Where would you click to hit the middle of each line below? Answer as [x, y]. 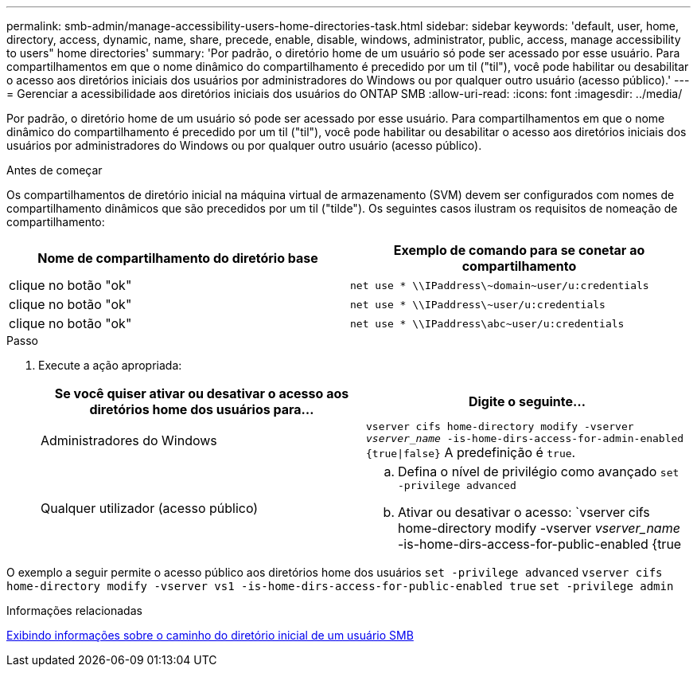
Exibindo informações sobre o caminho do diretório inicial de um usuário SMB [210, 635]
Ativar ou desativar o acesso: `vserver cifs [524, 512]
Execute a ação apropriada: [110, 365]
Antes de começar [55, 170]
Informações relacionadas [74, 610]
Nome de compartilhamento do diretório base [178, 258]
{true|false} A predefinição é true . [471, 452]
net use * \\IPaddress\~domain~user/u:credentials [500, 285]
